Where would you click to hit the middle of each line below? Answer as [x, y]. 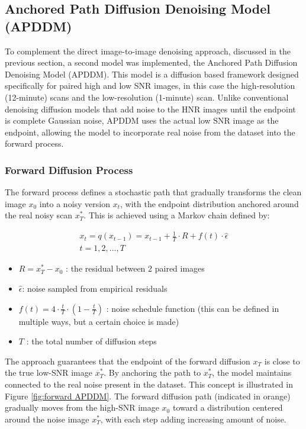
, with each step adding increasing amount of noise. [193, 419]
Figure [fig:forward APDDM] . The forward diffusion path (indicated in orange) [148, 396]
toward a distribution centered [228, 407]
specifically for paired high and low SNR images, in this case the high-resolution [150, 86]
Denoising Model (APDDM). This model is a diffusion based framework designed [152, 74]
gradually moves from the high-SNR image [82, 407]
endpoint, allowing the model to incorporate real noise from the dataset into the [150, 132]
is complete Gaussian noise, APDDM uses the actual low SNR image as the [142, 120]
